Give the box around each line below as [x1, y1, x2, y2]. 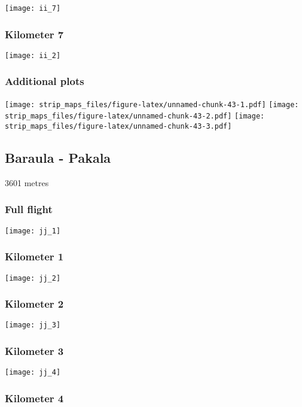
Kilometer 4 [5, 390, 64, 405]
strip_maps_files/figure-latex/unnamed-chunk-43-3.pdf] [5, 122, 232, 131]
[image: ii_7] [5, 4, 61, 13]
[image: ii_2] [5, 51, 61, 60]
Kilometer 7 [5, 26, 64, 41]
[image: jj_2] [5, 274, 61, 283]
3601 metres [5, 176, 49, 189]
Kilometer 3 [5, 344, 64, 359]
